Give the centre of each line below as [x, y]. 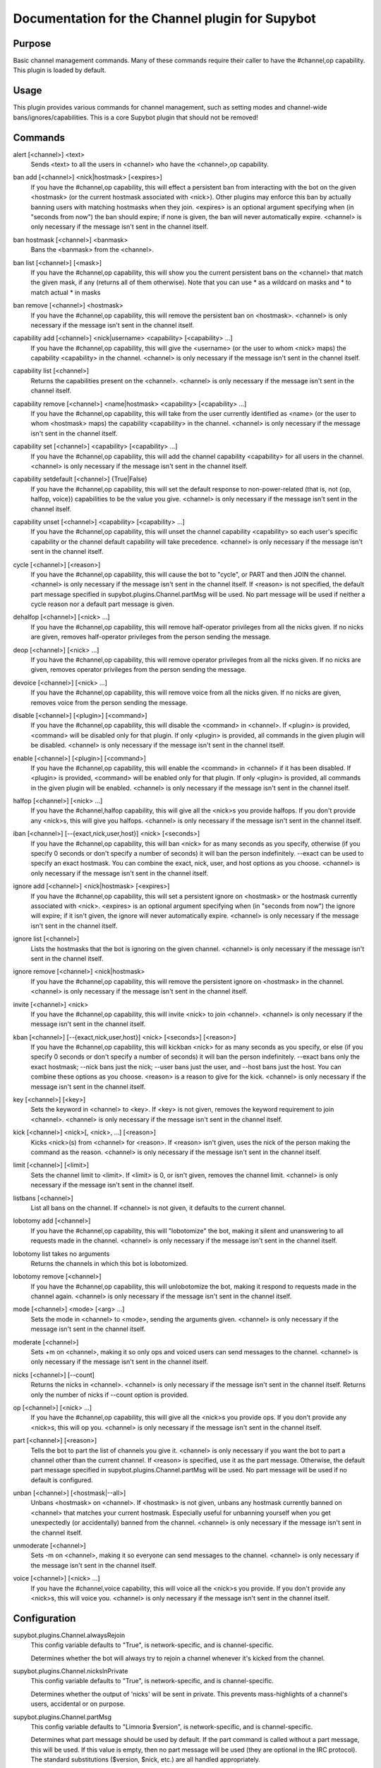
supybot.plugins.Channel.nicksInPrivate [71, 1671]
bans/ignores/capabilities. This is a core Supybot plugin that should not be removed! [136, 117]
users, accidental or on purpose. [78, 1704]
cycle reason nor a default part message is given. [102, 604]
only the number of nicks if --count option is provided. [110, 1395]
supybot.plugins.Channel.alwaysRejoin [69, 1635]
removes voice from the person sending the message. [109, 702]
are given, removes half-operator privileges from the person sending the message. [151, 637]
